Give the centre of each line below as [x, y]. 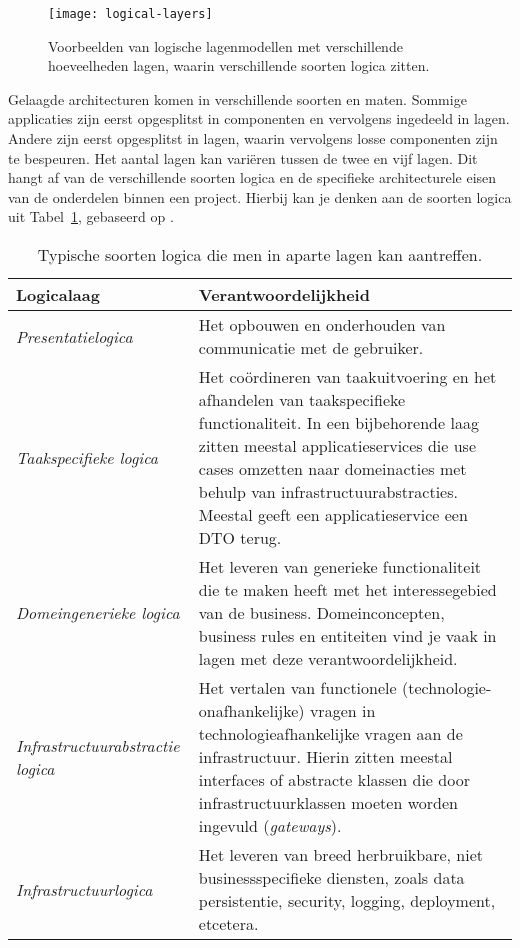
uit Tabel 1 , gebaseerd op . [91, 216]
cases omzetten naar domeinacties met [332, 468]
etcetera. [228, 923]
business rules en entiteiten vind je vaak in [347, 635]
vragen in [342, 710]
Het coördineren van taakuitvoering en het [347, 376]
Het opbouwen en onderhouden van [322, 324]
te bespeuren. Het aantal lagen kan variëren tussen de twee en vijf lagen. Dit [243, 157]
